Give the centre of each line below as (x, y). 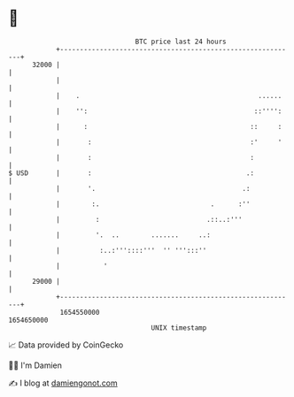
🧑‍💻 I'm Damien (35, 365)
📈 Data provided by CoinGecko (66, 345)
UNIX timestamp (179, 328)
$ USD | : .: (131, 173)
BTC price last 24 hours (181, 42)
